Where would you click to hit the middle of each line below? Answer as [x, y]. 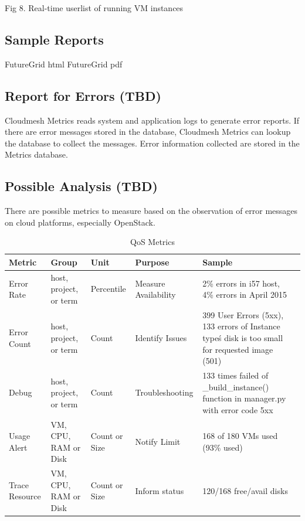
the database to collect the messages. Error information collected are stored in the [152, 143]
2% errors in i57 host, [241, 283]
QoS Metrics [152, 242]
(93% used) [223, 447]
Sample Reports [54, 39]
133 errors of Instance [241, 326]
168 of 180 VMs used [240, 436]
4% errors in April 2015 [245, 294]
